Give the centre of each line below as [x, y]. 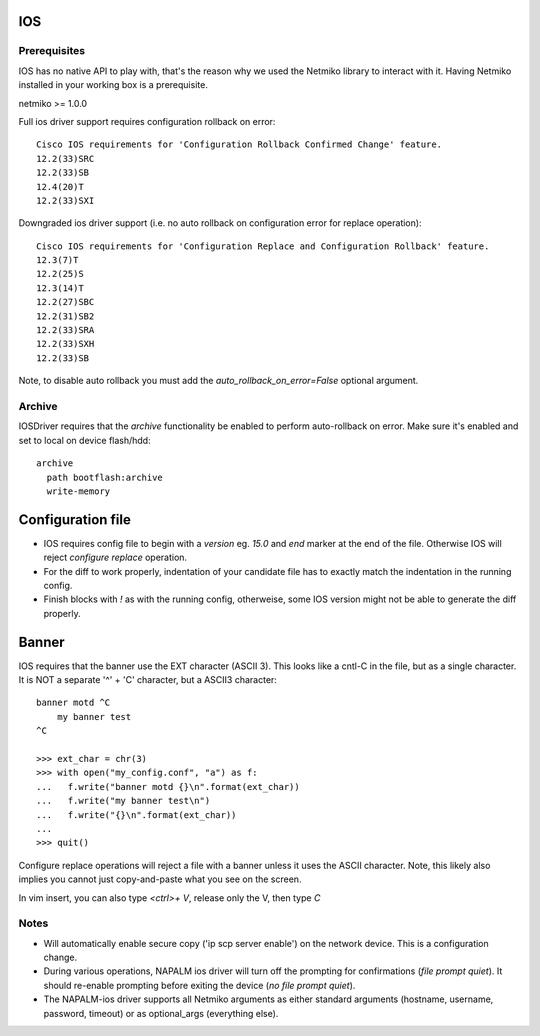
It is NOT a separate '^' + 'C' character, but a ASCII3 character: [147, 680]
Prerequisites [51, 51]
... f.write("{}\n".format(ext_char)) [136, 814]
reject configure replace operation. [115, 557]
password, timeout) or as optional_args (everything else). [161, 1013]
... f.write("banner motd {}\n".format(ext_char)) [168, 786]
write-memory [78, 491]
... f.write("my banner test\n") [123, 801]
